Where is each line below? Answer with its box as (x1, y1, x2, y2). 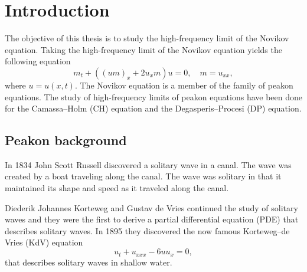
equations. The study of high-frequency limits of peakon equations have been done (5, 90, 302, 103)
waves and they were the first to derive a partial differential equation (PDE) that (5, 213, 299, 225)
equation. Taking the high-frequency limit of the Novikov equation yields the (5, 43, 282, 55)
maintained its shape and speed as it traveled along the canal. (5, 182, 229, 194)
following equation (5, 55, 71, 67)
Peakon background (5, 131, 127, 149)
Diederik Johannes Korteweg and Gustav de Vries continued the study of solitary (5, 201, 298, 214)
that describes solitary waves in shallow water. (5, 255, 172, 268)
